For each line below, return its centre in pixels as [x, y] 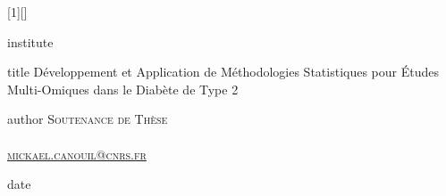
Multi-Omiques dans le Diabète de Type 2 [123, 89]
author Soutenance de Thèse [88, 119]
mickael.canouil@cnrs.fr [77, 154]
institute [30, 41]
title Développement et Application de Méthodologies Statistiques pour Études [223, 72]
